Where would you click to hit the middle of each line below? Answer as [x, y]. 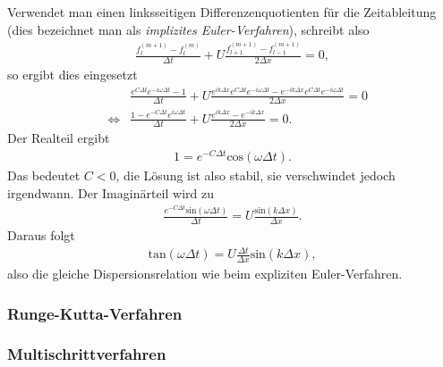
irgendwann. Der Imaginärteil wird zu [111, 192]
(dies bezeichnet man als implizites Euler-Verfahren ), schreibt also [188, 29]
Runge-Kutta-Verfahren [95, 313]
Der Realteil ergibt [59, 138]
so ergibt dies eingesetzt [72, 74]
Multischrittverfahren [87, 354]
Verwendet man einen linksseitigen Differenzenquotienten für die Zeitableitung [222, 12]
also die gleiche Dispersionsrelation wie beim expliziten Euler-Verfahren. [205, 273]
